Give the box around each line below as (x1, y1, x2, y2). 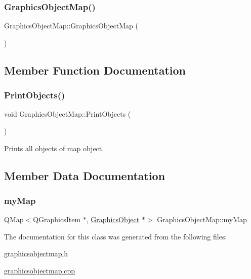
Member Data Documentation (4, 167, 165, 183)
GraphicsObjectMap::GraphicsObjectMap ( (4, 20, 138, 31)
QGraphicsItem (33, 214, 81, 225)
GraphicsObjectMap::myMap (157, 214, 247, 225)
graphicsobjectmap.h (4, 248, 68, 259)
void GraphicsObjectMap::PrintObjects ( (4, 109, 131, 119)
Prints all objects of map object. (4, 143, 104, 153)
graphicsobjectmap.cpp (4, 265, 75, 275)
